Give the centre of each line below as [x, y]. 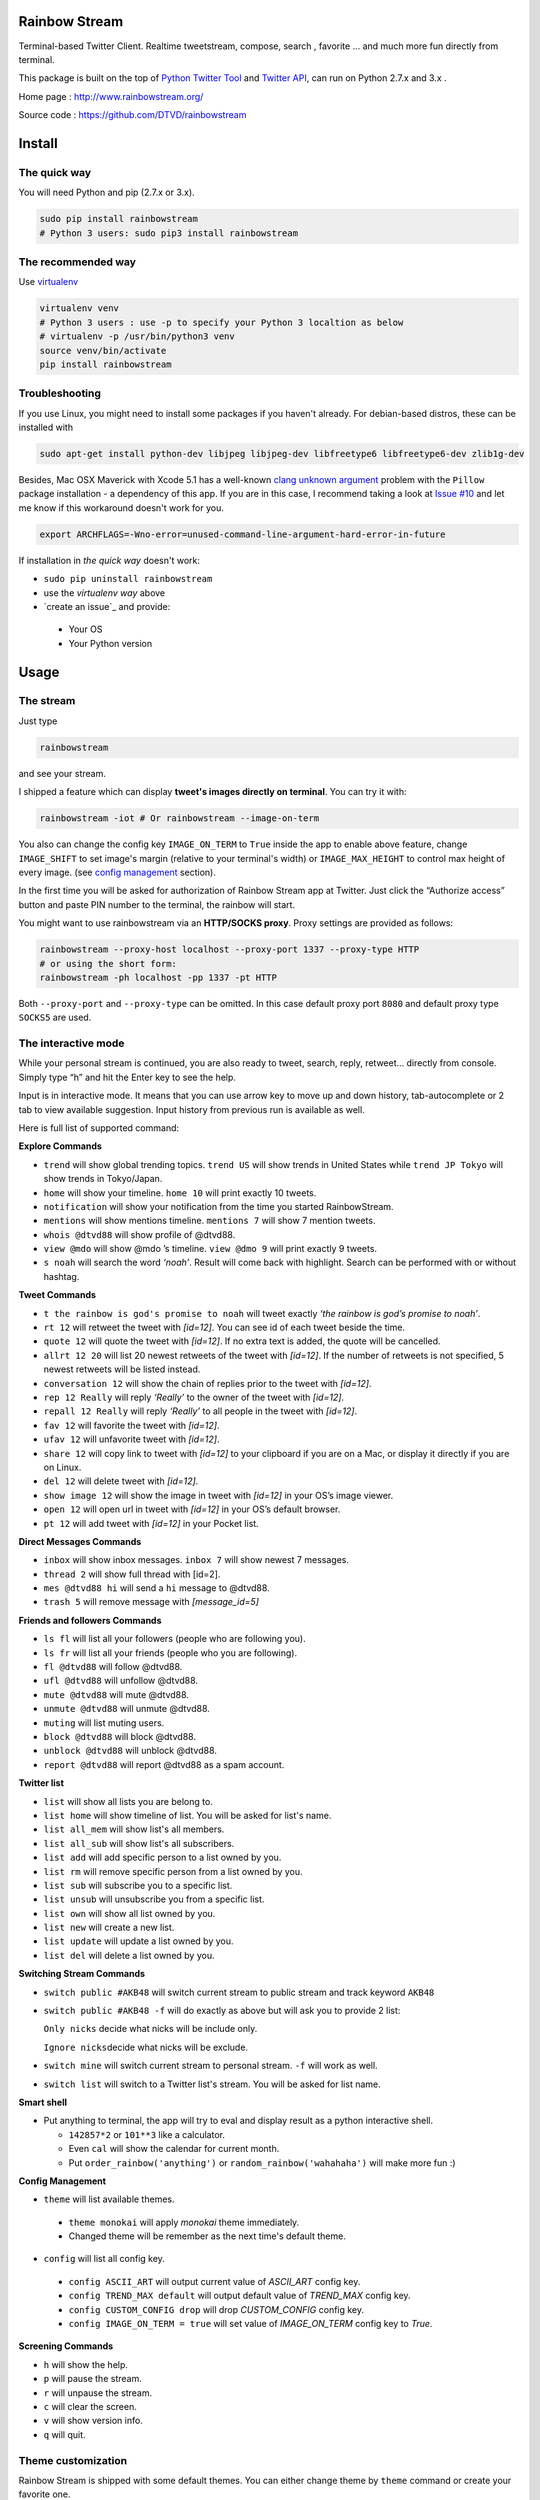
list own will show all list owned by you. [129, 1913]
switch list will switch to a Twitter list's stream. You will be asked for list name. [212, 2084]
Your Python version [110, 643]
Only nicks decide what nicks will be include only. [150, 2029]
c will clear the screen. [90, 2406]
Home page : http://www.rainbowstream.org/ [111, 96]
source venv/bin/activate [103, 350]
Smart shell [42, 2102]
